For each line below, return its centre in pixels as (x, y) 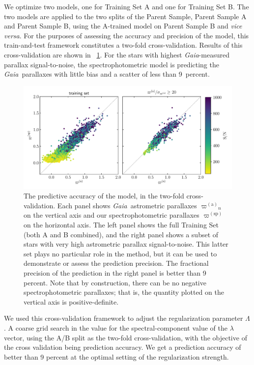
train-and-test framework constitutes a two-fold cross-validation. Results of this (123, 45)
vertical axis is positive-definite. (71, 301)
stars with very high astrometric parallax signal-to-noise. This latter (126, 244)
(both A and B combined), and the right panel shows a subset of (121, 234)
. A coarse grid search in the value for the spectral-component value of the (116, 327)
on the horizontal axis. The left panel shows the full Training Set (121, 225)
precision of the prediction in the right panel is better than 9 (115, 273)
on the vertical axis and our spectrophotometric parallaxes (112, 215)
